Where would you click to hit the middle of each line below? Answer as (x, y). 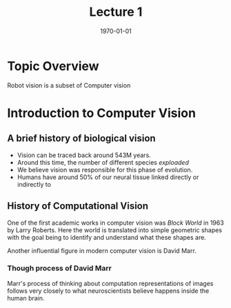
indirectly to (34, 184)
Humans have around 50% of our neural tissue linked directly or (108, 177)
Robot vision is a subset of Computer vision (69, 85)
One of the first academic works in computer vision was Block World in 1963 (115, 223)
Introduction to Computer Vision (102, 113)
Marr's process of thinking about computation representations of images (110, 283)
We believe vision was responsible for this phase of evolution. (105, 170)
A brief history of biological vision (82, 138)
